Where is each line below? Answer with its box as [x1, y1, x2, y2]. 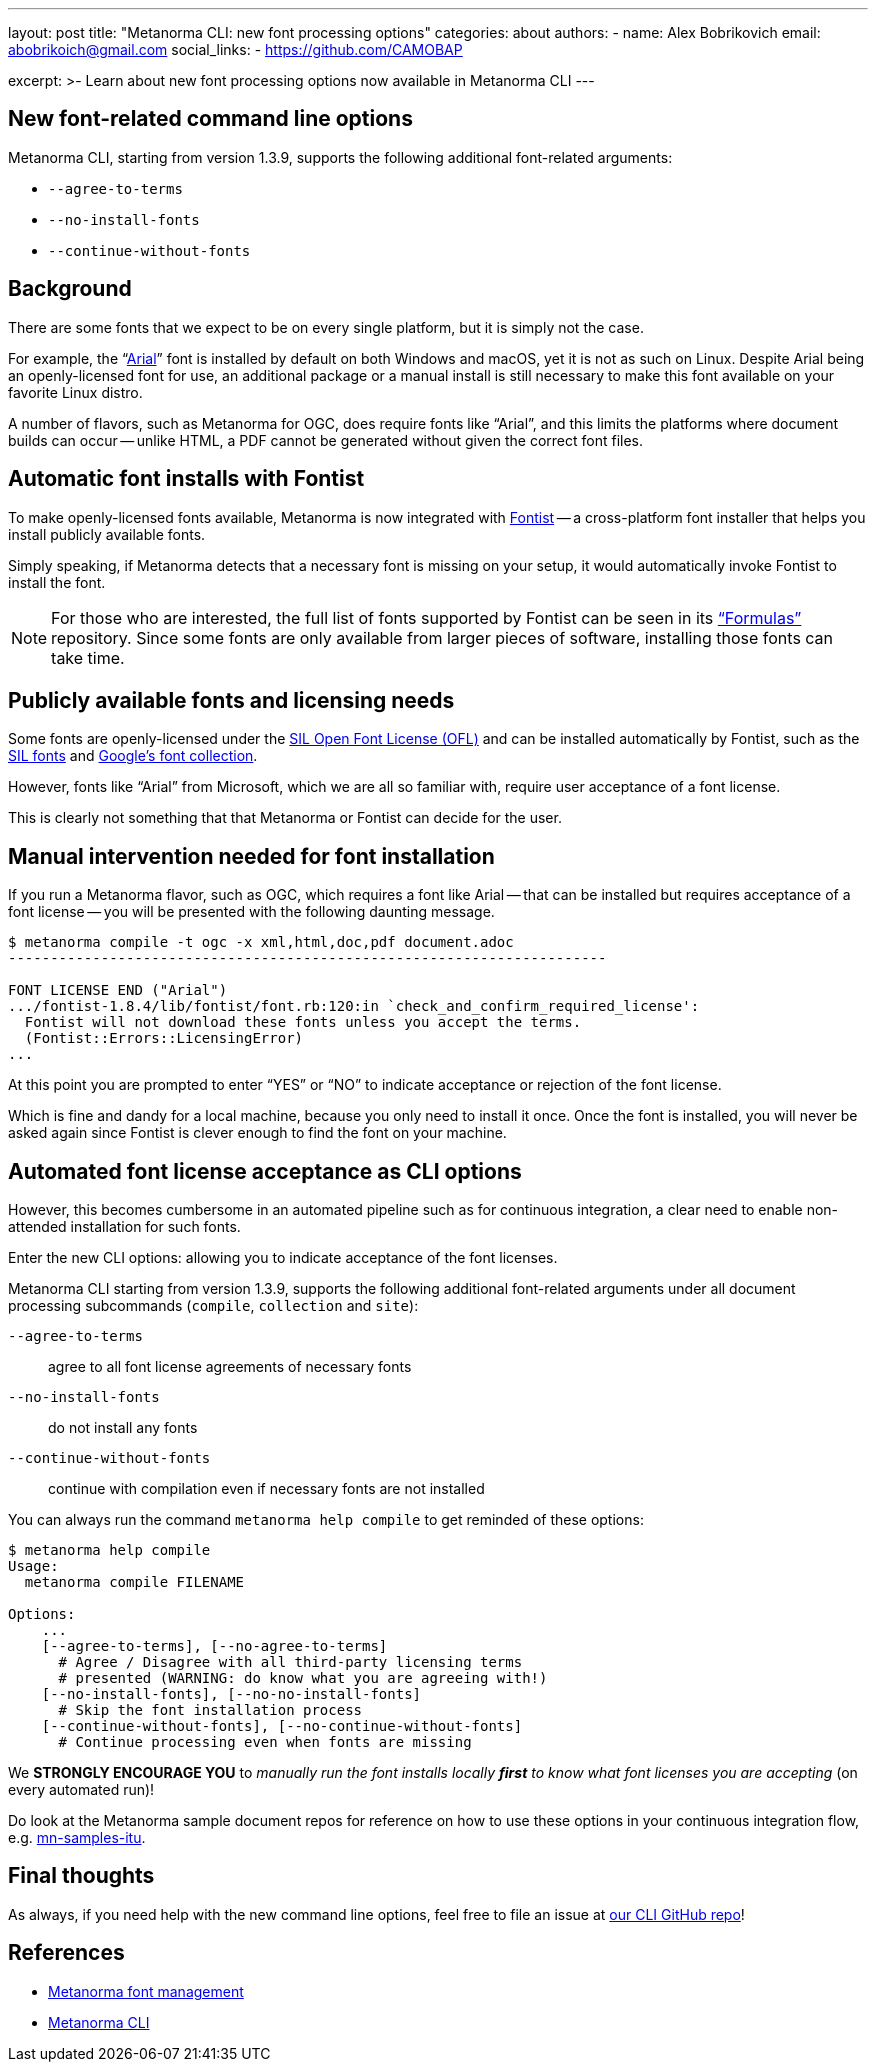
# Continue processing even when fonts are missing [58, 1734, 472, 1751]
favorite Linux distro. [8, 383, 143, 401]
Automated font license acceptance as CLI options [8, 1158, 522, 1184]
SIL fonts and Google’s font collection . [8, 747, 258, 765]
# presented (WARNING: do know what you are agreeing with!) [58, 1670, 548, 1687]
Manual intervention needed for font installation [8, 843, 495, 869]
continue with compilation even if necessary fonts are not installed [48, 1480, 485, 1498]
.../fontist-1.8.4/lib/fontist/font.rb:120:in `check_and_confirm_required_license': [8, 998, 700, 1015]
